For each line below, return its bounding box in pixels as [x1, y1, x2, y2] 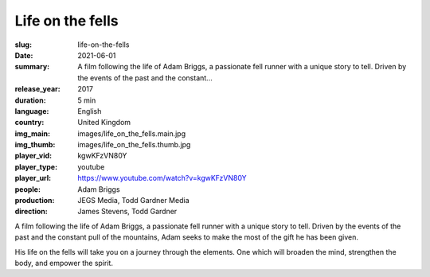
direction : [14, 207, 48, 217]
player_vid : [14, 151, 52, 161]
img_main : [14, 128, 51, 138]
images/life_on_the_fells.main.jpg [77, 128, 186, 138]
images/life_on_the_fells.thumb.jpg [77, 140, 191, 150]
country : [14, 118, 45, 127]
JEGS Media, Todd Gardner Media [77, 196, 190, 205]
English [77, 106, 102, 115]
